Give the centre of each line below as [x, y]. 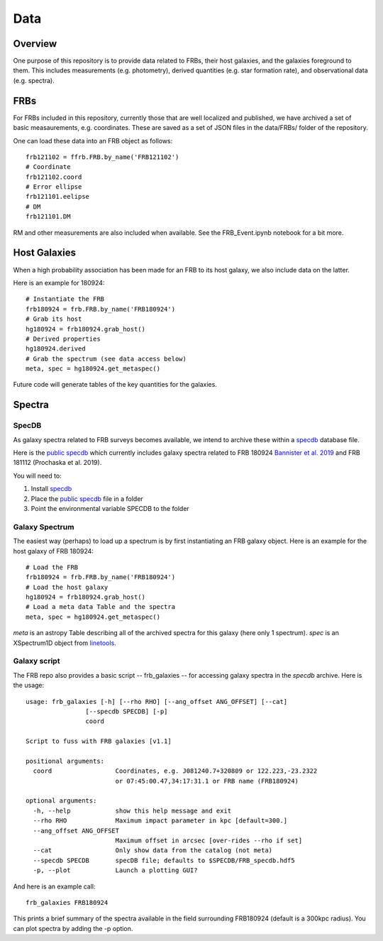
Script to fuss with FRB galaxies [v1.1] [99, 741]
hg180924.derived [56, 349]
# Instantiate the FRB [65, 299]
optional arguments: [61, 801]
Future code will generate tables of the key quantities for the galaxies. [115, 385]
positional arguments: [65, 761]
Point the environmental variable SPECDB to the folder [110, 508]
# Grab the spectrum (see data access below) [106, 359]
